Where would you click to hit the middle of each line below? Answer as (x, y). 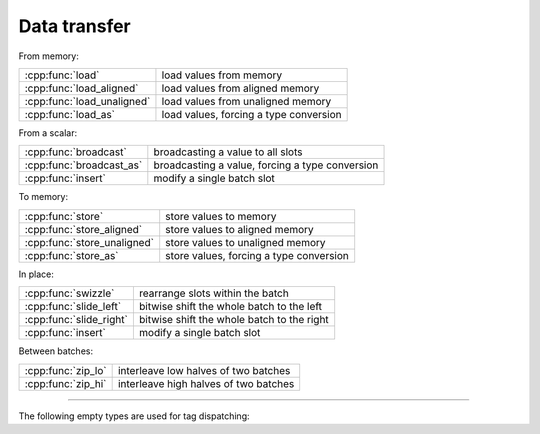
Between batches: (56, 351)
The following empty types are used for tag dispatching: (134, 416)
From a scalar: (48, 132)
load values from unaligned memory (246, 101)
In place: (36, 274)
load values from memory (222, 75)
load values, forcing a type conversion (251, 114)
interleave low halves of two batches (204, 370)
